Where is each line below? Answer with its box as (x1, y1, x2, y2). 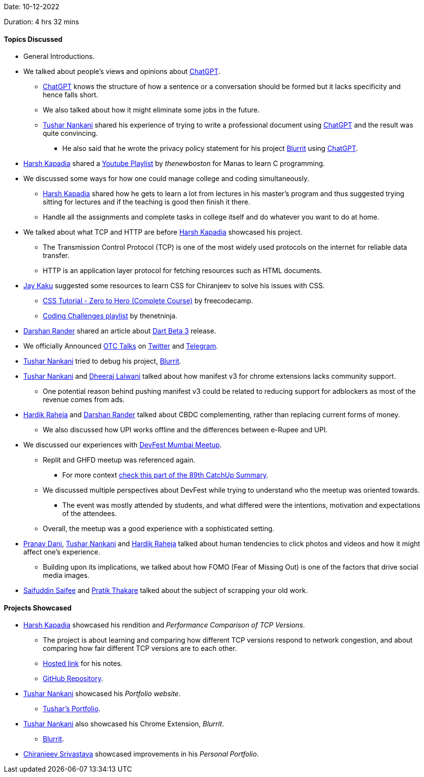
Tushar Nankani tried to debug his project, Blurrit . (23, 357, 181, 366)
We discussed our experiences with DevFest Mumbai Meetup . (23, 441, 222, 449)
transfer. (43, 251, 70, 260)
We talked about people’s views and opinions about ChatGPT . (23, 67, 220, 76)
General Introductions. (23, 52, 95, 61)
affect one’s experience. (23, 548, 100, 556)
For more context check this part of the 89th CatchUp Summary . (62, 471, 268, 480)
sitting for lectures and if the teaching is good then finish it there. (43, 198, 250, 206)
